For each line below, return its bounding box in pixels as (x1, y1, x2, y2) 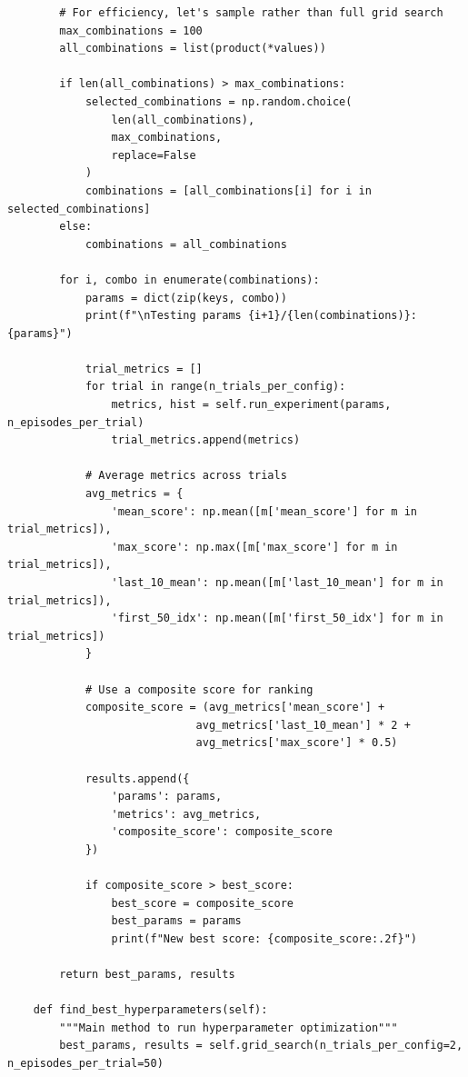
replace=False (111, 148, 196, 162)
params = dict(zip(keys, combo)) (85, 291, 287, 304)
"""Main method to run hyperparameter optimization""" (59, 1021, 398, 1034)
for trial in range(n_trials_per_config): (85, 380, 346, 394)
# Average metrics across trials (85, 469, 287, 483)
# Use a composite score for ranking (85, 683, 314, 696)
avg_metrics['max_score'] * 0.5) (195, 736, 398, 750)
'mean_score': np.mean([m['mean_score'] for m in (111, 504, 418, 518)
